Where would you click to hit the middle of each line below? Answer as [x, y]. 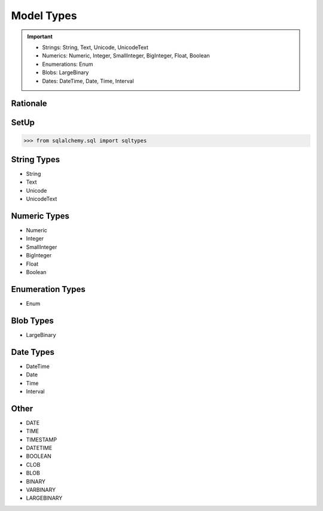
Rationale [29, 104]
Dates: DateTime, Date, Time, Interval [88, 81]
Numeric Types [40, 216]
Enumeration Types [48, 289]
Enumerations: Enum [68, 64]
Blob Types [32, 320]
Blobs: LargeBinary [65, 72]
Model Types [44, 16]
